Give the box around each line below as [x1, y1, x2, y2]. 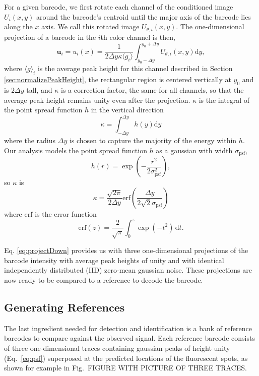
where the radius [4, 135, 56, 146]
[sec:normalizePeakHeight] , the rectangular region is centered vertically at [4, 74, 231, 85]
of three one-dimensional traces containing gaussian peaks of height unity [4, 343, 230, 353]
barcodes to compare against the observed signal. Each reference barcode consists [4, 333, 255, 343]
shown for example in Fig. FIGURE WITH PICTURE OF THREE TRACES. [4, 362, 247, 373]
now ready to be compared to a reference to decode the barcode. [4, 275, 203, 285]
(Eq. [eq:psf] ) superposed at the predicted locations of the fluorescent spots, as [4, 352, 248, 363]
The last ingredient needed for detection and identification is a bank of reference [4, 323, 252, 333]
